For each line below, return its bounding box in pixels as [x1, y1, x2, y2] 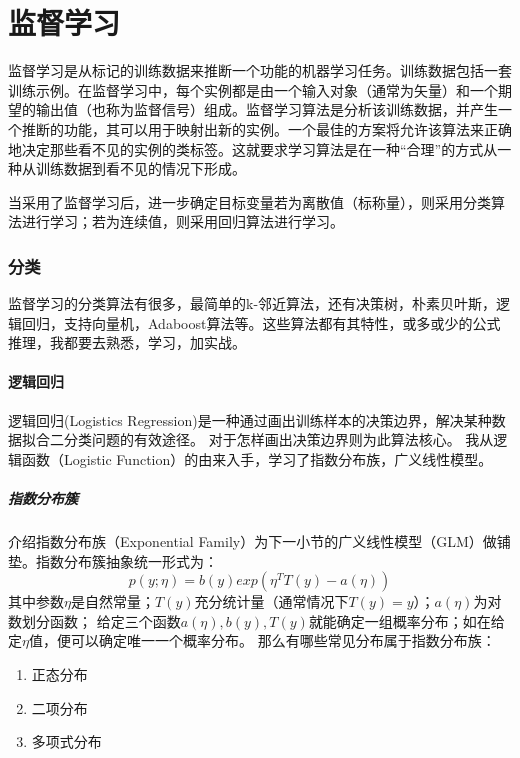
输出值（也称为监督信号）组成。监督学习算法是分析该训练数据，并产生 [35, 99, 498, 120]
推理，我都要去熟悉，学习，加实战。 [8, 332, 246, 353]
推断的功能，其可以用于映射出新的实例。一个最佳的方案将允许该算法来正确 [21, 118, 512, 139]
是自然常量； [70, 591, 155, 612]
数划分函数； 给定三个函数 [8, 610, 181, 631]
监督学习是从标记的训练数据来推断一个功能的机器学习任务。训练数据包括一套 [8, 60, 512, 81]
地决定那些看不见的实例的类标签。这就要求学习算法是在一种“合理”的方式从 [8, 138, 498, 159]
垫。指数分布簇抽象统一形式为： [8, 550, 218, 571]
